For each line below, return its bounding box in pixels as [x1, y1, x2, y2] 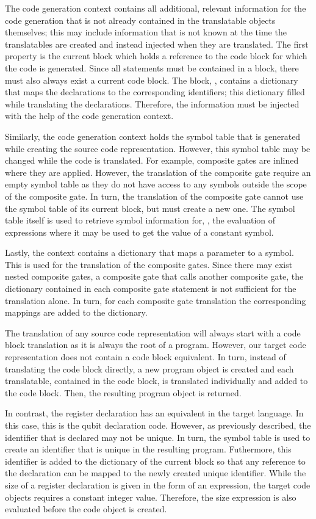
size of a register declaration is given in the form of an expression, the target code [5, 478, 311, 491]
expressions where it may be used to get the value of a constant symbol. [5, 225, 274, 238]
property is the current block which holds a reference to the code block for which [5, 49, 307, 62]
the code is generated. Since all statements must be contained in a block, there [5, 61, 299, 74]
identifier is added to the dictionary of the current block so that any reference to [5, 454, 306, 467]
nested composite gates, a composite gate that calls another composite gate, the [5, 270, 304, 283]
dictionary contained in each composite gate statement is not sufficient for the [5, 282, 296, 295]
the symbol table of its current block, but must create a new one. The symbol [5, 201, 295, 214]
